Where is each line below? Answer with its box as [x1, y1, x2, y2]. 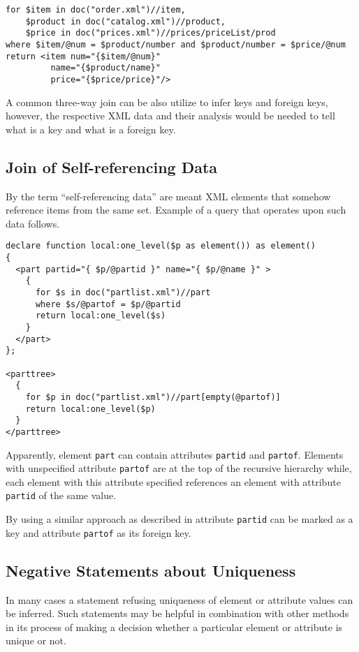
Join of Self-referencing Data [6, 156, 218, 177]
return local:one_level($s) [35, 311, 166, 321]
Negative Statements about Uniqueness [6, 559, 296, 581]
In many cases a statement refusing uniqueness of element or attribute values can [6, 592, 353, 607]
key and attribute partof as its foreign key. [6, 525, 191, 540]
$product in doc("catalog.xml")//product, [25, 16, 226, 27]
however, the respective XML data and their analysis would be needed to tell [6, 108, 335, 123]
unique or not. [6, 633, 66, 648]
